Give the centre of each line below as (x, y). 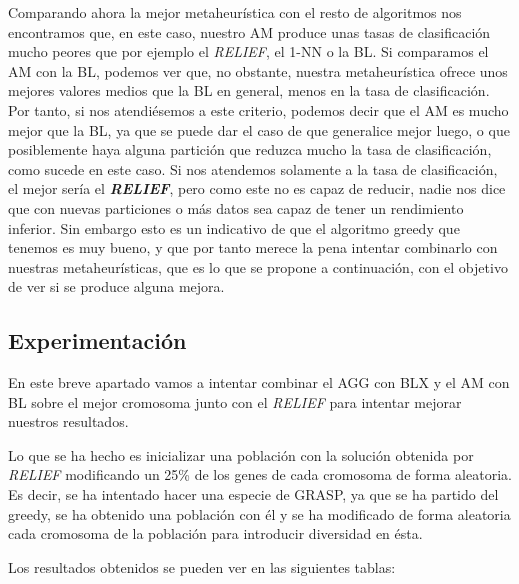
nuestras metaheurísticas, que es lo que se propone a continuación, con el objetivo (258, 266)
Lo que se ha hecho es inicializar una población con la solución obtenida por (241, 454)
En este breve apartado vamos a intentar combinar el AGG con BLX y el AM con (259, 382)
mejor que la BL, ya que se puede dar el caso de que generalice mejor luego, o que (259, 129)
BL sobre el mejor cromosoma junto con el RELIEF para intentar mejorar (235, 401)
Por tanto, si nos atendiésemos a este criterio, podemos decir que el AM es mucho (258, 109)
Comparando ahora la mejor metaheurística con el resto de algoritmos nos (235, 12)
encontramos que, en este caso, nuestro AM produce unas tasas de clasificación (249, 31)
